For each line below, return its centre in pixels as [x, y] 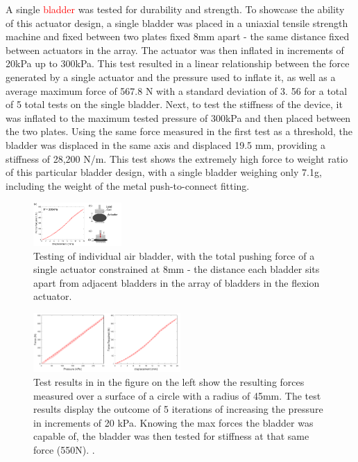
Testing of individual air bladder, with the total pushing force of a [174, 255]
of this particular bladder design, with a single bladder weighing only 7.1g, [164, 172]
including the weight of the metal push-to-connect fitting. [128, 185]
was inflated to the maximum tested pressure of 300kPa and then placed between [178, 117]
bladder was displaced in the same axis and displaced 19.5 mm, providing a [165, 144]
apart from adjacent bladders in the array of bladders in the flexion [177, 282]
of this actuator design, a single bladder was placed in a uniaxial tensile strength [177, 23]
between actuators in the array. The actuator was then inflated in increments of [175, 50]
